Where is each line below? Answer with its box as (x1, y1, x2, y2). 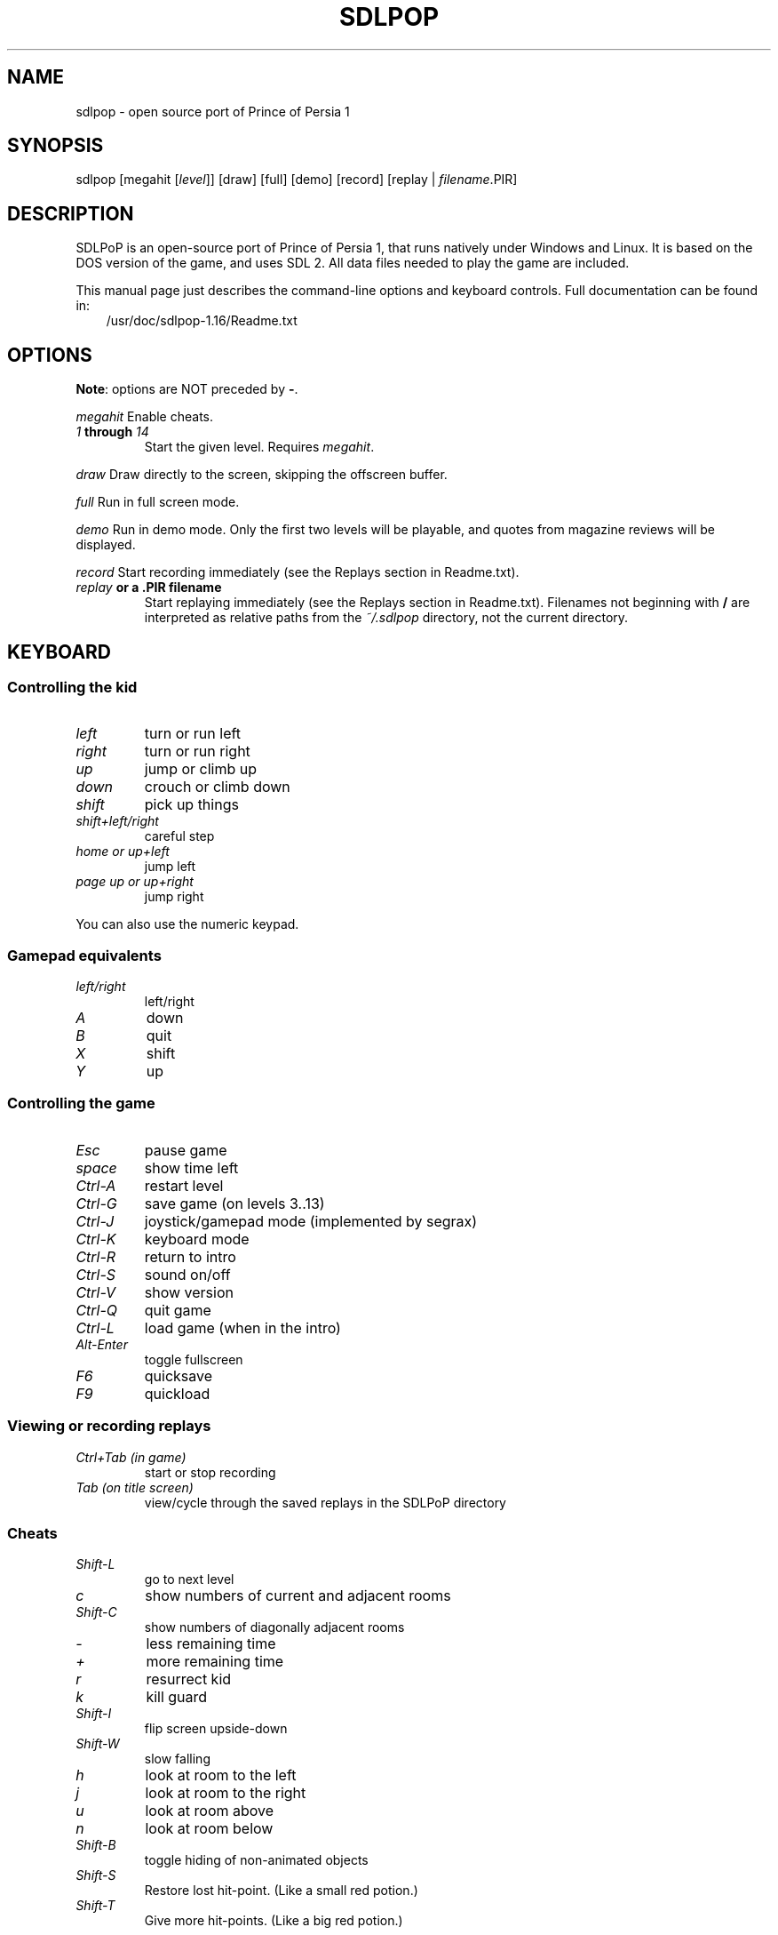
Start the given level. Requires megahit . (144, 439, 375, 455)
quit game (144, 1300, 211, 1319)
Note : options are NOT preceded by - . (75, 381, 298, 397)
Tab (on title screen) (75, 1479, 194, 1495)
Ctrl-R (75, 1247, 116, 1266)
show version (144, 1283, 234, 1301)
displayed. (75, 537, 136, 553)
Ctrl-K (75, 1229, 116, 1248)
